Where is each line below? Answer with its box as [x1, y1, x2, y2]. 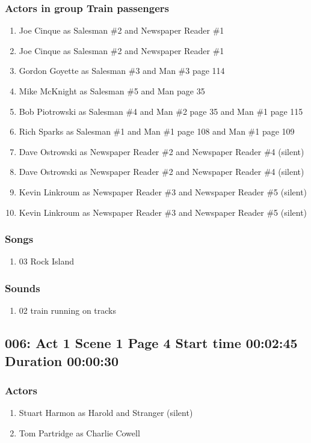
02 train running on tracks [19, 304, 117, 317]
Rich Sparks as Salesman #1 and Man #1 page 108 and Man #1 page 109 [19, 125, 295, 138]
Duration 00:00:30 [5, 351, 119, 370]
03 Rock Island [19, 255, 75, 267]
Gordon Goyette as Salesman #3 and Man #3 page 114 [19, 64, 225, 77]
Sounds [5, 280, 40, 295]
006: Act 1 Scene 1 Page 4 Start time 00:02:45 [5, 334, 298, 352]
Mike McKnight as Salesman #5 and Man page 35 [19, 85, 205, 97]
